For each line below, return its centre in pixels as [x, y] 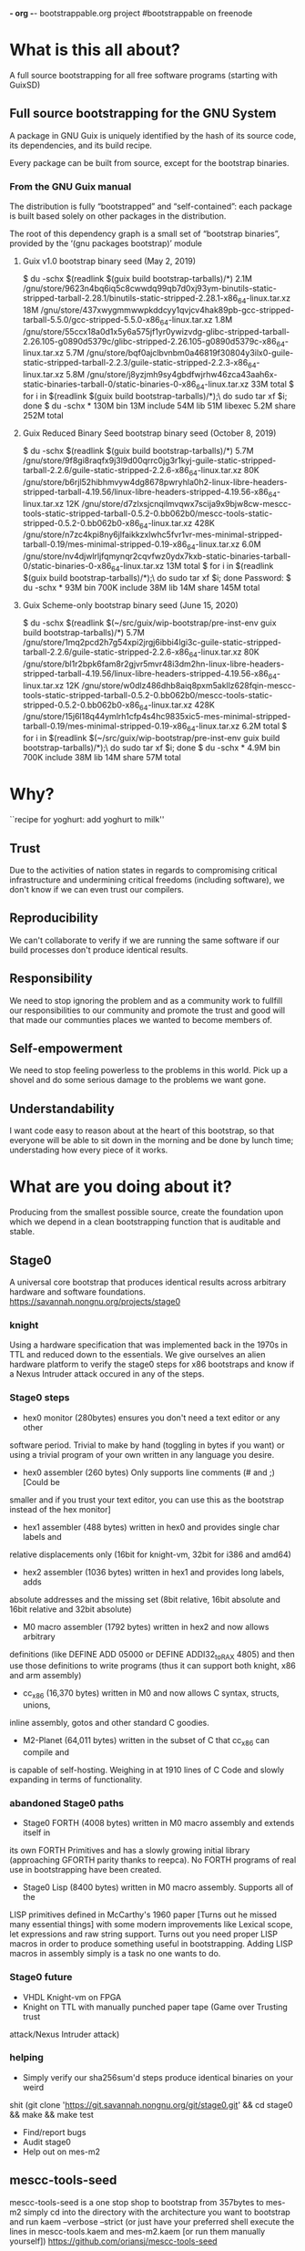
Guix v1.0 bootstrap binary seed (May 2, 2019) [109, 261]
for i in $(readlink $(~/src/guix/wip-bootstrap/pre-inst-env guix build [151, 738]
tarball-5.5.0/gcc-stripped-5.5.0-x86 [91, 319]
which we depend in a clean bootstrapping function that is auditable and [145, 1222]
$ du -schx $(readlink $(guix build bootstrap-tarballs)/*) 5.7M [138, 451]
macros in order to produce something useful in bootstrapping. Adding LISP [151, 1944]
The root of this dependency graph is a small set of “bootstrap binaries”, [145, 234]
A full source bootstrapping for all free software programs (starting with [143, 75]
